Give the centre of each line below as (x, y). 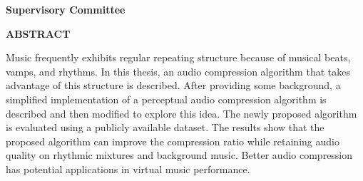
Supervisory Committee (66, 9)
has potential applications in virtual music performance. (128, 169)
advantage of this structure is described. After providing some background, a (173, 85)
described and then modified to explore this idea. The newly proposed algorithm (181, 113)
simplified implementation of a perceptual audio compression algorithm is (166, 99)
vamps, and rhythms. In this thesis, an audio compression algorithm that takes (178, 71)
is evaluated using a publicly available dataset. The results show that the (165, 127)
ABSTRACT (38, 33)
